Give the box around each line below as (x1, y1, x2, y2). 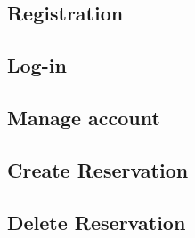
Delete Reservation (7, 208, 186, 235)
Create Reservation (7, 155, 189, 183)
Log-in (7, 52, 67, 79)
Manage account (7, 103, 160, 131)
